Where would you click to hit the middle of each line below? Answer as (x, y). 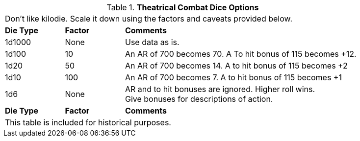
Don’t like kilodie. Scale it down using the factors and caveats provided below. (149, 19)
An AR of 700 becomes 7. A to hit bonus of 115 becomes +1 (233, 77)
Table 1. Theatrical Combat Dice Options (183, 7)
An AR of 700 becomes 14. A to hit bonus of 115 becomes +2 (236, 66)
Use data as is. (152, 42)
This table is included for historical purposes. (88, 122)
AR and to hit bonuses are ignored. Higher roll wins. (220, 89)
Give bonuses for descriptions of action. (199, 99)
